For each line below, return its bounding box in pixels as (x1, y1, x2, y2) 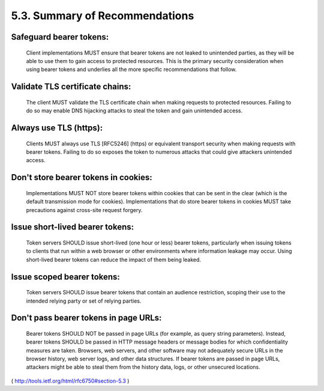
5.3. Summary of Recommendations (11, 9, 194, 22)
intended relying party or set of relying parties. (26, 297, 142, 305)
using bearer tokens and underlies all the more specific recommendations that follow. (26, 66, 237, 73)
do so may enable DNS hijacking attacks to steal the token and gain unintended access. (26, 107, 243, 114)
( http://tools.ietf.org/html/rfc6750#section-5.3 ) (11, 377, 130, 384)
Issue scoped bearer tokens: (11, 271, 120, 282)
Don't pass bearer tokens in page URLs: (11, 313, 162, 323)
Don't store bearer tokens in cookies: (11, 172, 152, 183)
